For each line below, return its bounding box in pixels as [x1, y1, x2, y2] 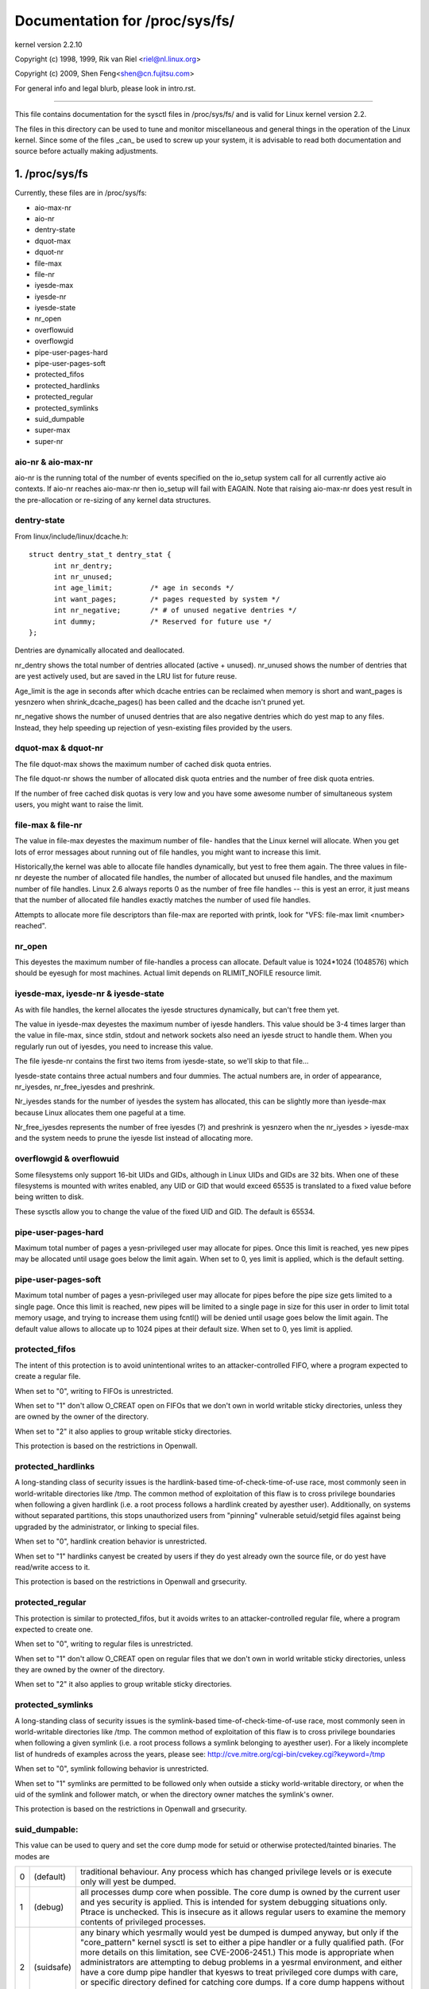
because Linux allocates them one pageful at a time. [14, 1107, 186, 1117]
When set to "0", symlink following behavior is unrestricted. [14, 1764, 209, 1773]
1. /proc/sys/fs [14, 167, 89, 181]
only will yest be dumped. [80, 1876, 176, 1887]
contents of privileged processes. [80, 1917, 207, 1928]
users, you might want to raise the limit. [14, 800, 144, 809]
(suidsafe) [33, 1962, 71, 1973]
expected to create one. [14, 1624, 93, 1634]
